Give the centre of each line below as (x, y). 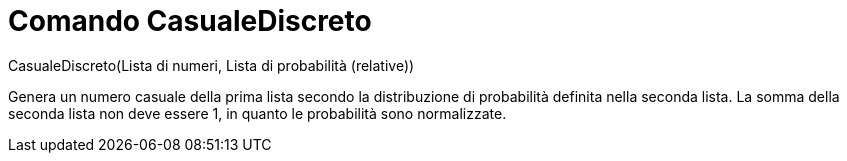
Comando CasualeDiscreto (190, 21)
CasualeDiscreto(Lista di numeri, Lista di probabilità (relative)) (211, 65)
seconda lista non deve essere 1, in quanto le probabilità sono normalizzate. (257, 113)
